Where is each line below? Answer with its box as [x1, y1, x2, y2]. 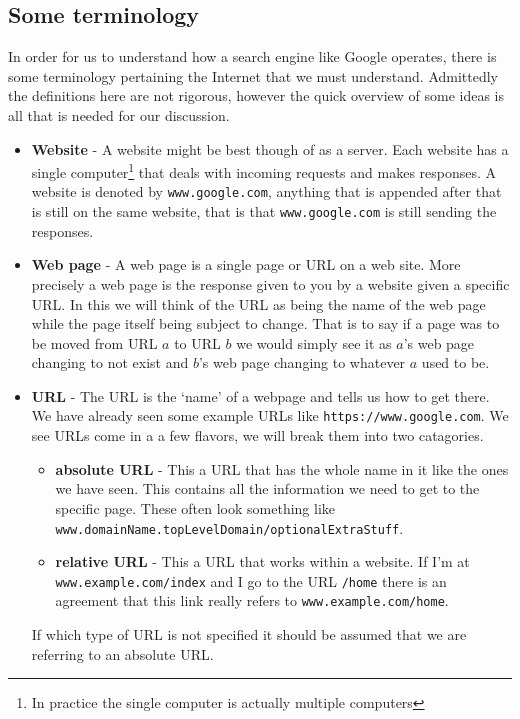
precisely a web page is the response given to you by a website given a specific [31, 273, 510, 294]
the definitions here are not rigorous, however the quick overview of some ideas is [8, 85, 505, 106]
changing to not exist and [31, 352, 189, 373]
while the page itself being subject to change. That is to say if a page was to [31, 313, 500, 334]
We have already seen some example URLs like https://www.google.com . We [31, 405, 509, 426]
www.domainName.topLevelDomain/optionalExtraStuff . [55, 517, 404, 538]
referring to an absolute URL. [31, 643, 214, 664]
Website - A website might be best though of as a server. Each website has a [31, 138, 509, 159]
